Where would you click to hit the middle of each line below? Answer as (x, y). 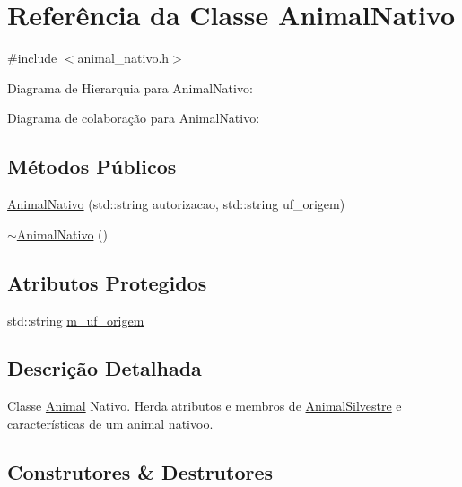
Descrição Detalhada (105, 368)
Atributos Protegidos (107, 282)
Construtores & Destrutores (140, 471)
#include (32, 58)
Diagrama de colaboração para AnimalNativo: (134, 118)
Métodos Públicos (92, 166)
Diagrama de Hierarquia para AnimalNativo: (130, 87)
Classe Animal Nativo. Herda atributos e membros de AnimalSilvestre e (205, 406)
